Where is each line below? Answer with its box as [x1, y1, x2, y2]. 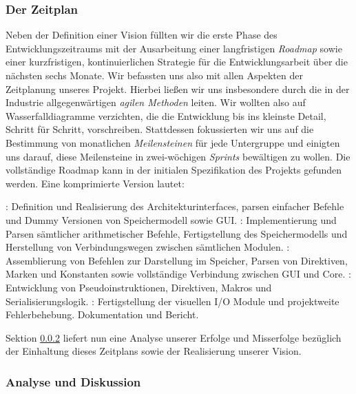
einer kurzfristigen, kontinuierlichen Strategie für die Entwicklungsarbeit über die [6, 54, 348, 69]
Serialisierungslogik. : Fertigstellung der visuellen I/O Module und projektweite [6, 293, 339, 308]
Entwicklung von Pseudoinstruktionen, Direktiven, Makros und [6, 280, 272, 294]
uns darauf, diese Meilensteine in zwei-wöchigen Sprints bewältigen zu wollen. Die [6, 149, 350, 163]
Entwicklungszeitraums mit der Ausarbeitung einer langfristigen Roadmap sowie [6, 41, 342, 55]
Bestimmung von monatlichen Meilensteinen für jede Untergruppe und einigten [6, 135, 340, 149]
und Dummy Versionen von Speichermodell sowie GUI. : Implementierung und [6, 212, 337, 227]
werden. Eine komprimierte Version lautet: [6, 176, 185, 190]
